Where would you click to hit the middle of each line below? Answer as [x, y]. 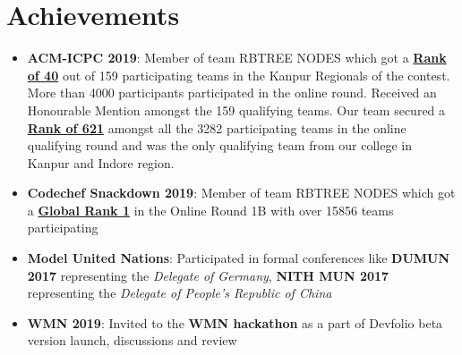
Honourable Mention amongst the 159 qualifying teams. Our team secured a [236, 110]
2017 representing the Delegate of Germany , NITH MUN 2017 [208, 275]
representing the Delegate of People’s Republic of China [180, 293]
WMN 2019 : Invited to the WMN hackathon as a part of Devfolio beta [235, 322]
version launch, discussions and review [132, 340]
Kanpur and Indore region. [101, 162]
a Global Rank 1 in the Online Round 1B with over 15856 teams [210, 210]
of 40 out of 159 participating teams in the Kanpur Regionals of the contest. [239, 75]
